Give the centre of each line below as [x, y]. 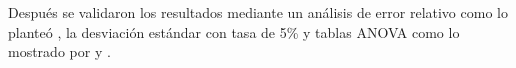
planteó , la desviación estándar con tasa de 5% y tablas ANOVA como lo [234, 31]
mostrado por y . [59, 51]
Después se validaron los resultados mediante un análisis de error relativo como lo [258, 12]
